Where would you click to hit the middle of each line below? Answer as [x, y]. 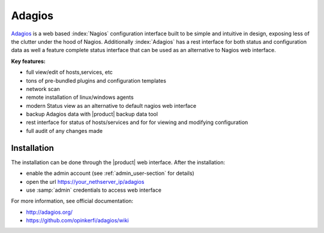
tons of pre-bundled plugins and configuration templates [96, 80]
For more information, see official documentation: [72, 201]
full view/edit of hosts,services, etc [70, 72]
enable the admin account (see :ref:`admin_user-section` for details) [110, 173]
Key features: [28, 61]
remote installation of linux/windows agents [80, 97]
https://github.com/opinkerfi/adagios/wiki [77, 220]
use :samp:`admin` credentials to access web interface [94, 190]
